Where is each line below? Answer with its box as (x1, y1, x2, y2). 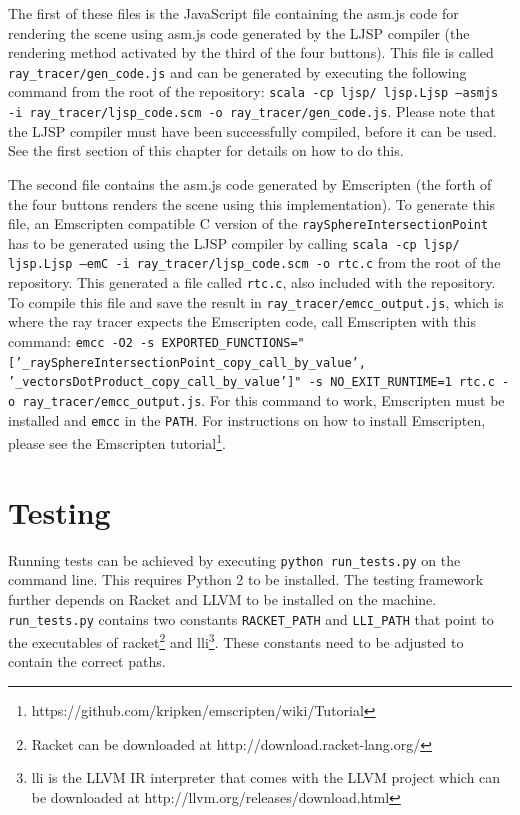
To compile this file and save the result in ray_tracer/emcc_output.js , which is (8, 291, 504, 312)
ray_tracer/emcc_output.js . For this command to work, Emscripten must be (22, 389, 505, 410)
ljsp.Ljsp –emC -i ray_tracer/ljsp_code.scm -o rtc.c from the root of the (8, 252, 501, 273)
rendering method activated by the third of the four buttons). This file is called (8, 42, 494, 63)
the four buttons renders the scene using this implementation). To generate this (8, 193, 496, 214)
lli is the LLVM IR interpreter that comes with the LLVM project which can (31, 767, 501, 788)
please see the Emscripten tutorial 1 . (8, 430, 226, 453)
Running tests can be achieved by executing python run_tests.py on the (8, 549, 461, 570)
